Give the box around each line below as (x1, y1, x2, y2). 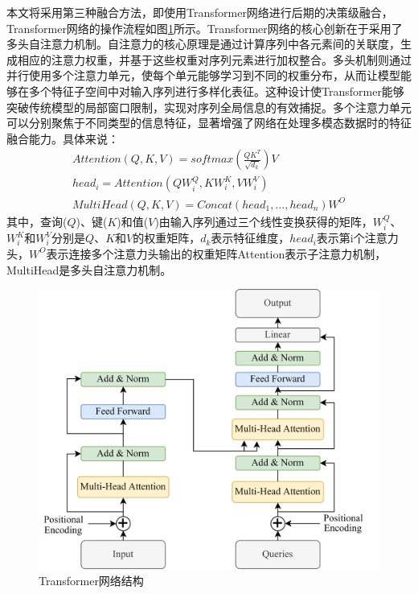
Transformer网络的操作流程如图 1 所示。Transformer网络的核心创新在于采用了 (6, 19, 403, 36)
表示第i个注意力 (316, 229, 399, 246)
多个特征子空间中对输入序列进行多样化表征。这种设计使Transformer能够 (28, 82, 404, 99)
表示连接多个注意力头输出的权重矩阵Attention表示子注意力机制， (46, 245, 387, 262)
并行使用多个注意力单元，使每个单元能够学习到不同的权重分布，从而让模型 (6, 67, 400, 84)
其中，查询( (6, 212, 68, 229)
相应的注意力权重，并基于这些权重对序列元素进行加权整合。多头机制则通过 (17, 51, 412, 68)
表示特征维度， (211, 229, 290, 246)
